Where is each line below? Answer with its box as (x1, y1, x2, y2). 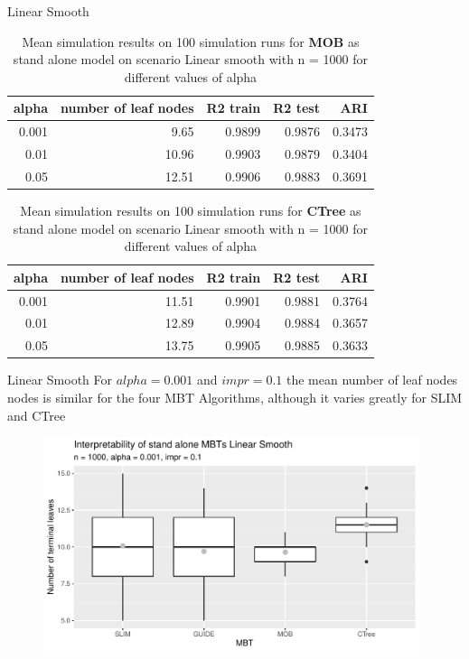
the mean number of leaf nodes (286, 370, 458, 389)
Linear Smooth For (7, 370, 113, 389)
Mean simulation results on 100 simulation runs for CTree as (20, 201, 361, 219)
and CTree (7, 405, 66, 424)
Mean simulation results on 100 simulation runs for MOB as (22, 32, 360, 51)
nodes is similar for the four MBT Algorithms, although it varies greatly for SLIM (7, 388, 463, 406)
